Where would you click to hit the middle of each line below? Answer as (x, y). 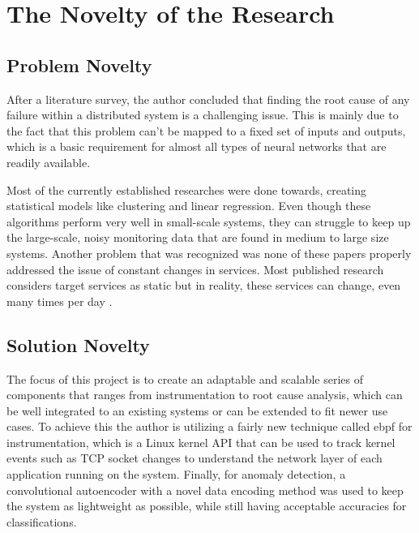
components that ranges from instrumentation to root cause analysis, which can (205, 395)
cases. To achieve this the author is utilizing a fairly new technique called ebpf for (209, 426)
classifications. (42, 521)
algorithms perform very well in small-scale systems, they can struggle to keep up (209, 221)
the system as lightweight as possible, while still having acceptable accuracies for (207, 506)
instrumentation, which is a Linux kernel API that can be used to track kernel (201, 442)
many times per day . (60, 301)
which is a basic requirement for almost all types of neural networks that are (197, 146)
